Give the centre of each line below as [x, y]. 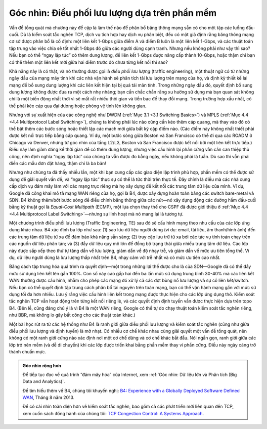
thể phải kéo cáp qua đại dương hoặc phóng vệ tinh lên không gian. [78, 106]
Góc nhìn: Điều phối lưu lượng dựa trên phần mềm [113, 13]
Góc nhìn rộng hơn [42, 365]
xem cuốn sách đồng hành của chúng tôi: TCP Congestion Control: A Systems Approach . [113, 413]
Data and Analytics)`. [44, 382]
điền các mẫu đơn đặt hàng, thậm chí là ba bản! [58, 163]
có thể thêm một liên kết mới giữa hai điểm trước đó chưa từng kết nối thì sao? [89, 62]
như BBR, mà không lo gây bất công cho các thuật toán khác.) [72, 315]
